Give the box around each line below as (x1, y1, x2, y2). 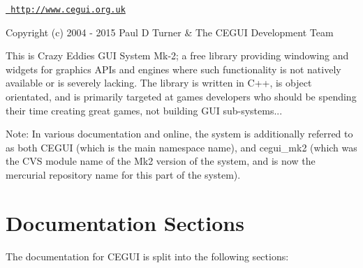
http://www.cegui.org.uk (10, 5, 126, 15)
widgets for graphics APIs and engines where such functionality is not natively (6, 61, 341, 76)
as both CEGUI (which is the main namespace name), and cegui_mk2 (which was (6, 140, 357, 154)
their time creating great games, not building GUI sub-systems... (6, 103, 283, 117)
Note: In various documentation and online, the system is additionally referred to (6, 126, 353, 141)
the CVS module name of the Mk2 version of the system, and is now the (6, 154, 316, 168)
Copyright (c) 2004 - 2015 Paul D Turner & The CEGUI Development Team (6, 24, 334, 39)
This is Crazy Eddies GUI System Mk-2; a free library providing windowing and (6, 48, 349, 63)
